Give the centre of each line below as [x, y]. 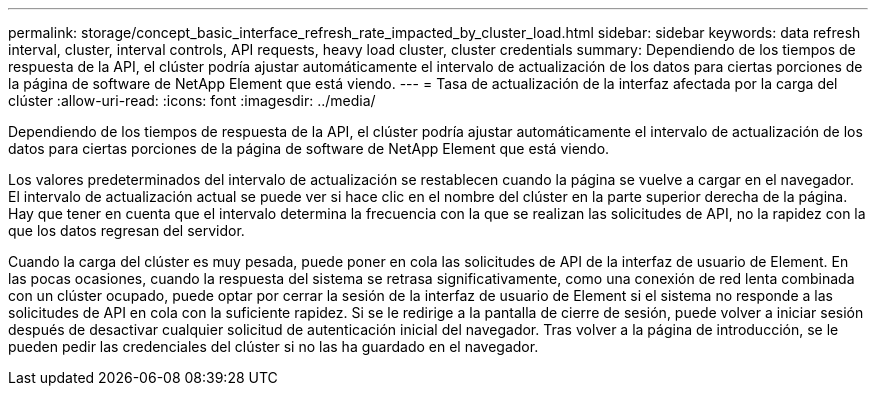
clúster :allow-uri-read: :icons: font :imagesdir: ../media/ [192, 100]
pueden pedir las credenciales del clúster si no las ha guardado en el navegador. [273, 346]
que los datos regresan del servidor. [126, 230]
